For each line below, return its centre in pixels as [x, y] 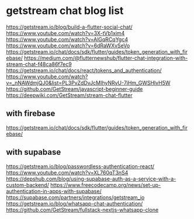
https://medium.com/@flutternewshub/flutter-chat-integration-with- [106, 58]
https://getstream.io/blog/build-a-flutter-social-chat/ [69, 27]
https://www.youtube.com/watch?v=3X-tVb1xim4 [65, 33]
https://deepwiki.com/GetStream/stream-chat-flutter [69, 95]
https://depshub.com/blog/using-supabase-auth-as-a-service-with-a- [91, 179]
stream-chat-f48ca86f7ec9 [39, 64]
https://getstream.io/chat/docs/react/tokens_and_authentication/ [84, 70]
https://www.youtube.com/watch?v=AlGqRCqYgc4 [67, 39]
